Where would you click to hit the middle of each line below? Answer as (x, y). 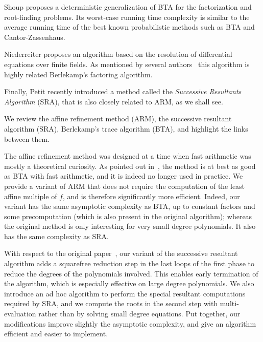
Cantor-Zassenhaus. (35, 37)
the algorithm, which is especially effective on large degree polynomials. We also (129, 283)
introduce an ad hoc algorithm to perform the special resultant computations (125, 293)
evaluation (20, 314)
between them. (27, 138)
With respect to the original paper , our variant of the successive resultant (121, 253)
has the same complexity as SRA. (56, 236)
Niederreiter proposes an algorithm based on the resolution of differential (118, 54)
